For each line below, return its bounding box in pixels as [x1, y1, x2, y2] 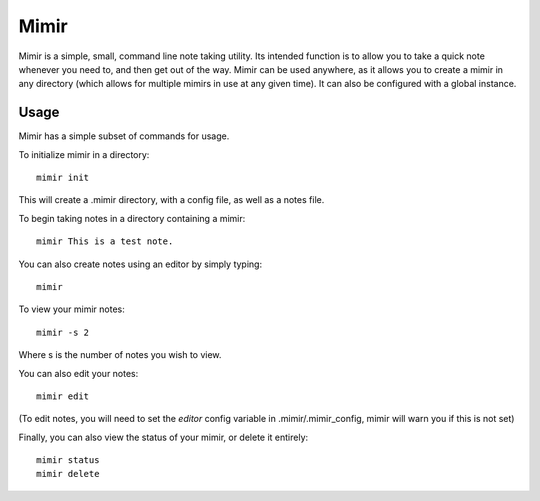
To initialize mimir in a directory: [18, 148, 150, 160]
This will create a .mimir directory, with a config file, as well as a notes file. [18, 194, 325, 206]
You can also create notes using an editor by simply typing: [18, 258, 263, 270]
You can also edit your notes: [18, 367, 139, 379]
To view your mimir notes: [18, 303, 125, 315]
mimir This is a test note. [36, 236, 174, 247]
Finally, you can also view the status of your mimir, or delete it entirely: [18, 431, 309, 443]
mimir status [36, 455, 100, 466]
